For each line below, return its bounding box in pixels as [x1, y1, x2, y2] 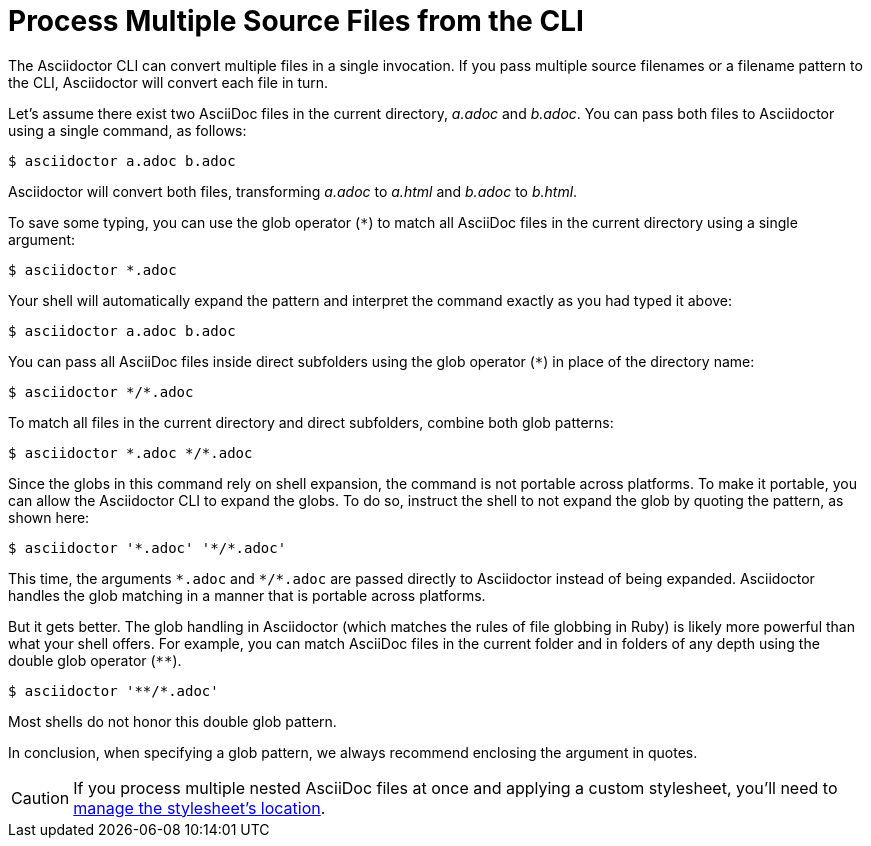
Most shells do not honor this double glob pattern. [8, 712, 337, 730]
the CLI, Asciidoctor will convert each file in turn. [8, 73, 329, 91]
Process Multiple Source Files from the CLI [8, 4, 584, 38]
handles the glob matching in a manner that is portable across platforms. [8, 586, 486, 604]
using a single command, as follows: [8, 121, 247, 139]
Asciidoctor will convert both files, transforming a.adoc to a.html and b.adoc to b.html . [8, 182, 578, 200]
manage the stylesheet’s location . [73, 797, 326, 818]
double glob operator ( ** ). [8, 651, 182, 669]
